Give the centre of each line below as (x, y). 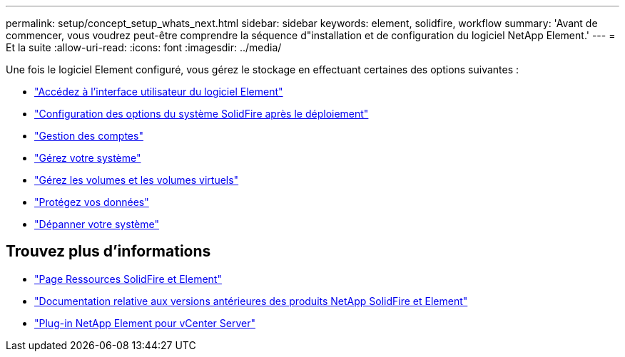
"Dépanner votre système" (97, 224)
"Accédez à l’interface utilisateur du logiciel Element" (159, 92)
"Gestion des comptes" (89, 136)
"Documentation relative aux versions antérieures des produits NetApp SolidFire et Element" (251, 301)
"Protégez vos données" (92, 202)
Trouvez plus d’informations (108, 252)
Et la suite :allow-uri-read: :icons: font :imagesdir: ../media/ (144, 47)
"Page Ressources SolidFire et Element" (128, 279)
